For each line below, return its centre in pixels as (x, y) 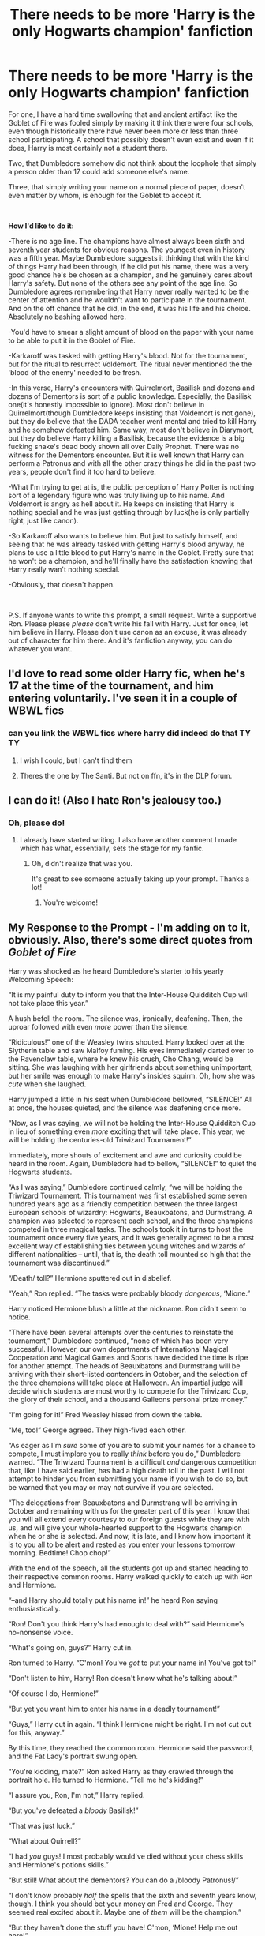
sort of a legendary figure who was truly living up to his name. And (116, 495)
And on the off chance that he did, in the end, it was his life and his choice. (129, 308)
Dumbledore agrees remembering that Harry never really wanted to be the (129, 291)
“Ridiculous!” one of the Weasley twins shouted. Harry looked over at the (127, 1042)
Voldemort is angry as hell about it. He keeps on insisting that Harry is (121, 504)
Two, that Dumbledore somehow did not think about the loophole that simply (132, 163)
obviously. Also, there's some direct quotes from (131, 940)
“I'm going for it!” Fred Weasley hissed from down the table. (105, 1415)
